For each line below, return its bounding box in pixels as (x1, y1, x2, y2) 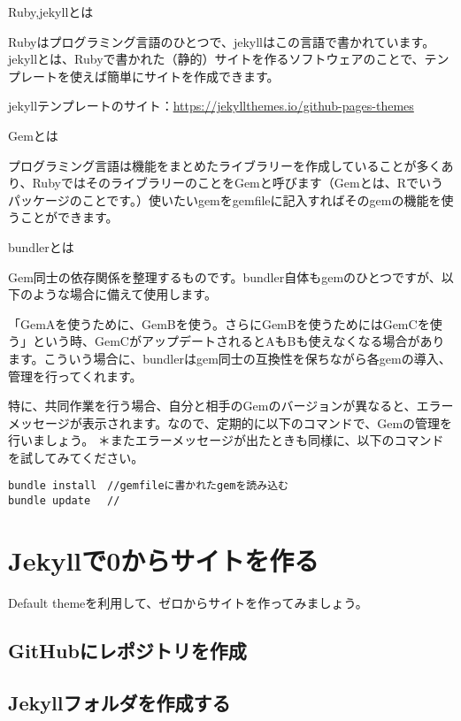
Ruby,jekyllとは (8, 3, 94, 20)
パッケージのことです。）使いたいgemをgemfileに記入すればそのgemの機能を (8, 190, 442, 209)
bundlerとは (8, 237, 74, 256)
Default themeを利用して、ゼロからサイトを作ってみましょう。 (8, 593, 368, 611)
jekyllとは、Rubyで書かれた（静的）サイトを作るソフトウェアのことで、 (8, 50, 425, 68)
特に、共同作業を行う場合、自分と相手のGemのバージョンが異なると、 (8, 396, 417, 415)
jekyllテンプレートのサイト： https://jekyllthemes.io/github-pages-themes (8, 96, 414, 115)
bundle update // (8, 495, 120, 508)
